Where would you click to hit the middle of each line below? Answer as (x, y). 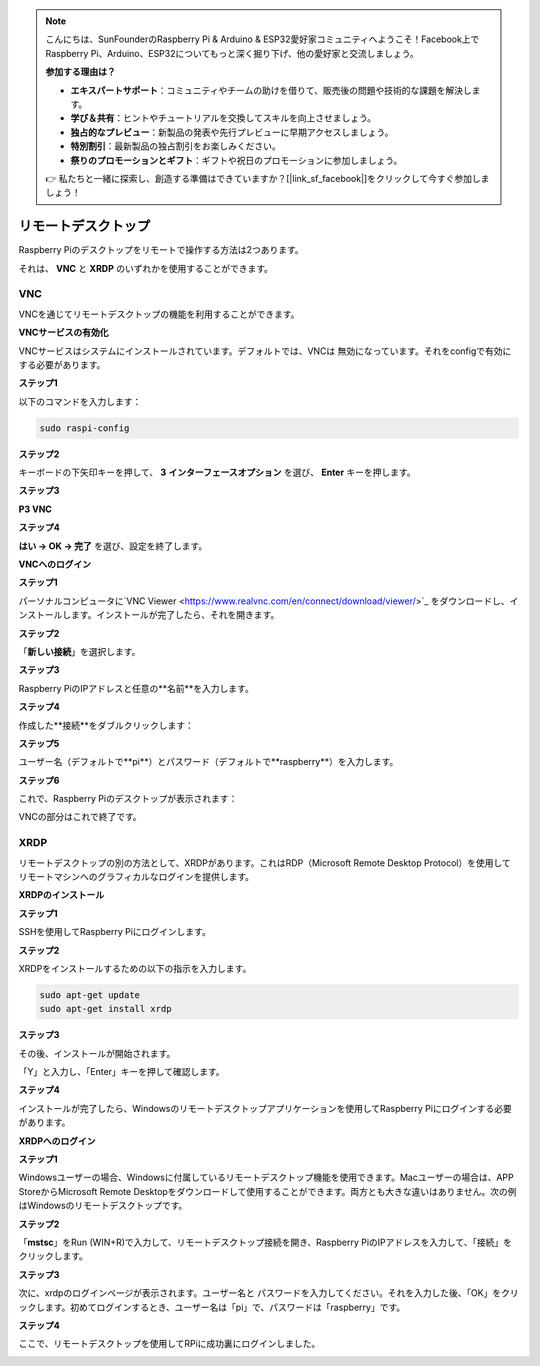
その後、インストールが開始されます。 (97, 1053)
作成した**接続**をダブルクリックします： (106, 725)
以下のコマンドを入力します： (80, 401)
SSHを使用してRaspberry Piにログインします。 (115, 932)
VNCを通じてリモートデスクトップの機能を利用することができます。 (159, 314)
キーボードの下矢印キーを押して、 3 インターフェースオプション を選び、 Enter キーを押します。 (217, 472)
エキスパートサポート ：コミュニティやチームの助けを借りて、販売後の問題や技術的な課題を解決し (271, 90)
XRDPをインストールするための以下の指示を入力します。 (135, 968)
